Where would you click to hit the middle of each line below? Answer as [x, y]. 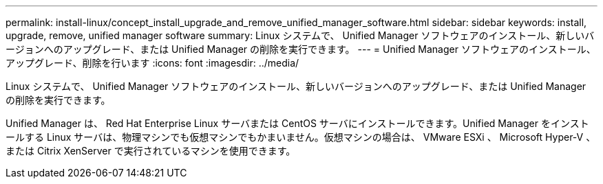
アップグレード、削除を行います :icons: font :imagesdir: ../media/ [152, 63]
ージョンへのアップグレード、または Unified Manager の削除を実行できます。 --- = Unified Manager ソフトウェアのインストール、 [301, 49]
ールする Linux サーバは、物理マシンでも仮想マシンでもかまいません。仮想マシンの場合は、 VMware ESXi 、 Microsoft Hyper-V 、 [301, 137]
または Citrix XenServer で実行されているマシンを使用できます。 [151, 151]
